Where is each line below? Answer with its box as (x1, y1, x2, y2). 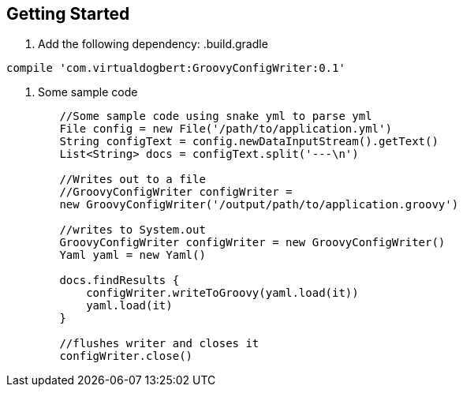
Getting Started (6, 4, 130, 24)
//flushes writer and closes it (59, 337, 260, 350)
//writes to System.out (59, 223, 206, 237)
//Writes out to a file (59, 173, 206, 186)
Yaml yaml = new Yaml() (59, 249, 206, 262)
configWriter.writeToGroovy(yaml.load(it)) (86, 286, 359, 300)
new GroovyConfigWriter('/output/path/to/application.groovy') (59, 198, 459, 211)
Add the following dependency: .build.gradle (38, 37, 268, 51)
